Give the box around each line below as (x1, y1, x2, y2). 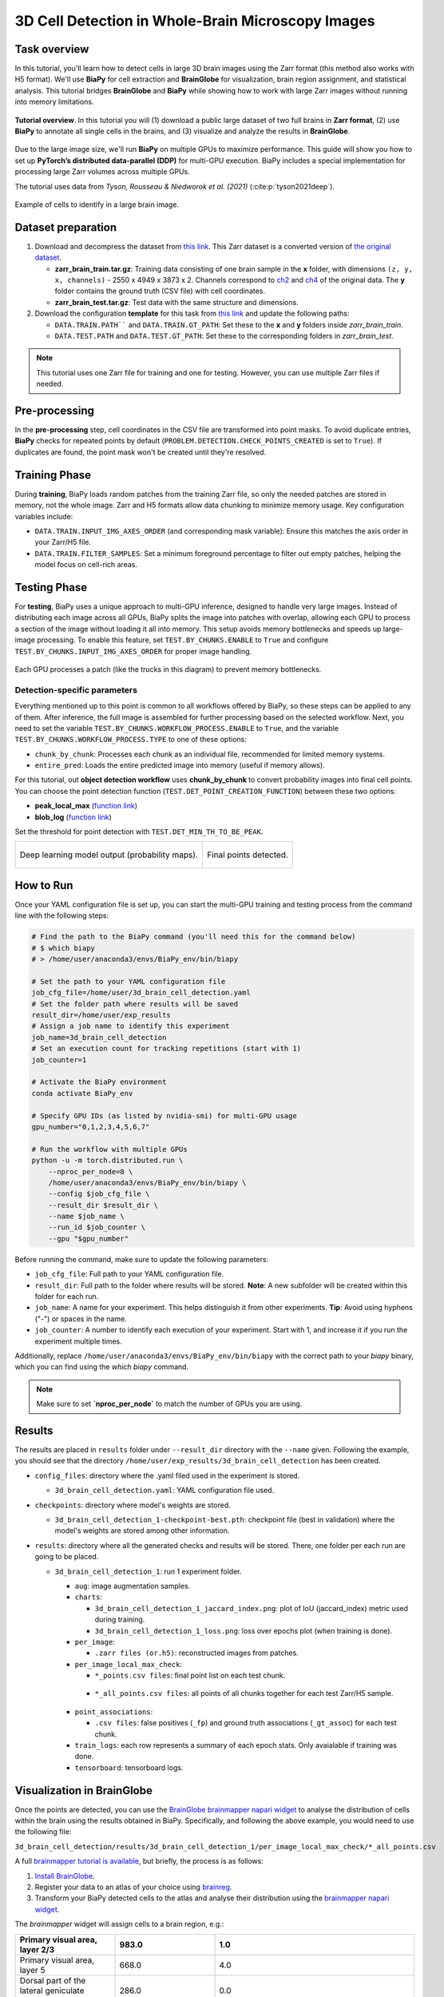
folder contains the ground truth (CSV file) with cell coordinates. (54, 286, 266, 296)
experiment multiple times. (34, 1336, 123, 1346)
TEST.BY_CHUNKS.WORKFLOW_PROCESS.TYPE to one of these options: (14, 735, 247, 744)
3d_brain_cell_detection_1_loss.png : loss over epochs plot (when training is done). (94, 1626, 393, 1635)
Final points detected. (206, 849, 289, 860)
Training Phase (14, 468, 92, 482)
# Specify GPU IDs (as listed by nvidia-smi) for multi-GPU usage (31, 1111, 297, 1120)
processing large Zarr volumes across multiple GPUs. (14, 167, 191, 177)
